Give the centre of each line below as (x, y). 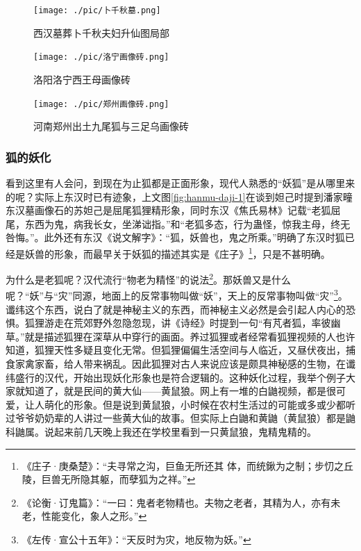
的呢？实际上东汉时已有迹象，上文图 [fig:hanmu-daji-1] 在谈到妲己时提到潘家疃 (179, 196)
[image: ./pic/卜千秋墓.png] (97, 10)
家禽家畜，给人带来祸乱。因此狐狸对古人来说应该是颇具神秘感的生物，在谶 (185, 364)
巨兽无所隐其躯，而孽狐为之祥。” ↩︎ (118, 479)
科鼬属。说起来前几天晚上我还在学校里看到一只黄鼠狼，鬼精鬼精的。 (161, 432)
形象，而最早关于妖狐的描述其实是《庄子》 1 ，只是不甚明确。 (192, 252)
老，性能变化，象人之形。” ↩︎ (84, 516)
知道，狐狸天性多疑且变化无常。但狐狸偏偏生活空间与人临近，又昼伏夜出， (176, 350)
